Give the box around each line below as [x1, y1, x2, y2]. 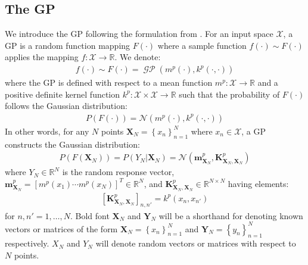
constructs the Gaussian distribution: [5, 138, 140, 150]
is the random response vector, [62, 166, 175, 178]
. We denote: [114, 51, 161, 63]
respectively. [5, 237, 49, 250]
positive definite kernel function [5, 88, 120, 100]
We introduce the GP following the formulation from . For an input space [5, 27, 273, 40]
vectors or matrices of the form [5, 222, 118, 235]
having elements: [228, 177, 289, 189]
